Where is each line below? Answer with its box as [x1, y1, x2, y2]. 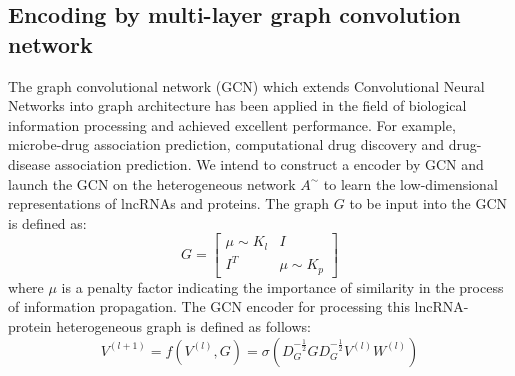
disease [8, 153, 51, 174]
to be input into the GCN [349, 193, 508, 214]
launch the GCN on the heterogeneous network [8, 173, 296, 194]
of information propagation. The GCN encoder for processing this [8, 296, 410, 317]
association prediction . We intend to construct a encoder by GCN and [54, 153, 484, 174]
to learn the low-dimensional [323, 173, 498, 194]
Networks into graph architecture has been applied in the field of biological [8, 95, 467, 116]
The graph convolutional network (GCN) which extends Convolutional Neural [8, 75, 485, 96]
